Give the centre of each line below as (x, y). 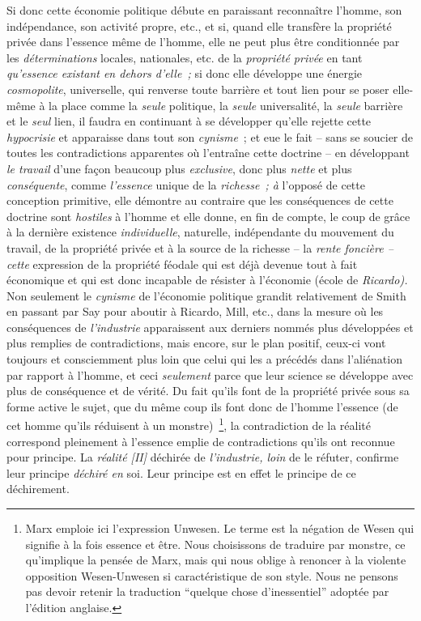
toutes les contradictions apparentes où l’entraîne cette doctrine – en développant (208, 153)
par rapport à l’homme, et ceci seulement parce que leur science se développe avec (210, 374)
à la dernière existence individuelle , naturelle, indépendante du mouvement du (200, 232)
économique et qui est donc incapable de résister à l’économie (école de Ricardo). (207, 280)
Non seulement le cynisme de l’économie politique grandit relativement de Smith (206, 295)
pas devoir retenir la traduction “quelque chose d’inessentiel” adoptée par (207, 591)
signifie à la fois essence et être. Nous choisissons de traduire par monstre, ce (215, 544)
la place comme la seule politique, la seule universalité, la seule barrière (226, 105)
